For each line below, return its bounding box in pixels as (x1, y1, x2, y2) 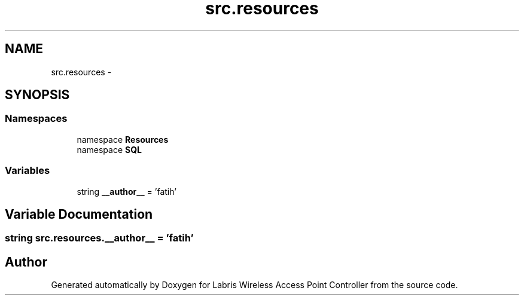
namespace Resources (77, 134, 169, 145)
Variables (5, 164, 50, 177)
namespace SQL (77, 144, 142, 155)
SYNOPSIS (5, 87, 70, 103)
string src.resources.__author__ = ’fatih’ (5, 232, 194, 244)
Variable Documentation (5, 206, 153, 222)
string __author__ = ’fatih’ (77, 186, 176, 197)
